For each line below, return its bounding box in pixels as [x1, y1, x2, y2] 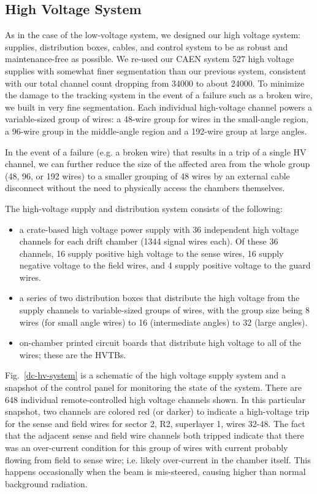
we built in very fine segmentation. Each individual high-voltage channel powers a [5, 100, 312, 113]
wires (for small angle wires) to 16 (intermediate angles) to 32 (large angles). [19, 315, 308, 328]
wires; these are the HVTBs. [19, 348, 126, 361]
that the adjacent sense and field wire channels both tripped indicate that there [5, 429, 304, 442]
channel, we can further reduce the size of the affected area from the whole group [5, 157, 310, 170]
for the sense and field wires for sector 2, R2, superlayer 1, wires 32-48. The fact [5, 417, 305, 429]
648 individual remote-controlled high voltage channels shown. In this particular [5, 393, 306, 406]
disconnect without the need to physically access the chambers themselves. [5, 181, 285, 194]
